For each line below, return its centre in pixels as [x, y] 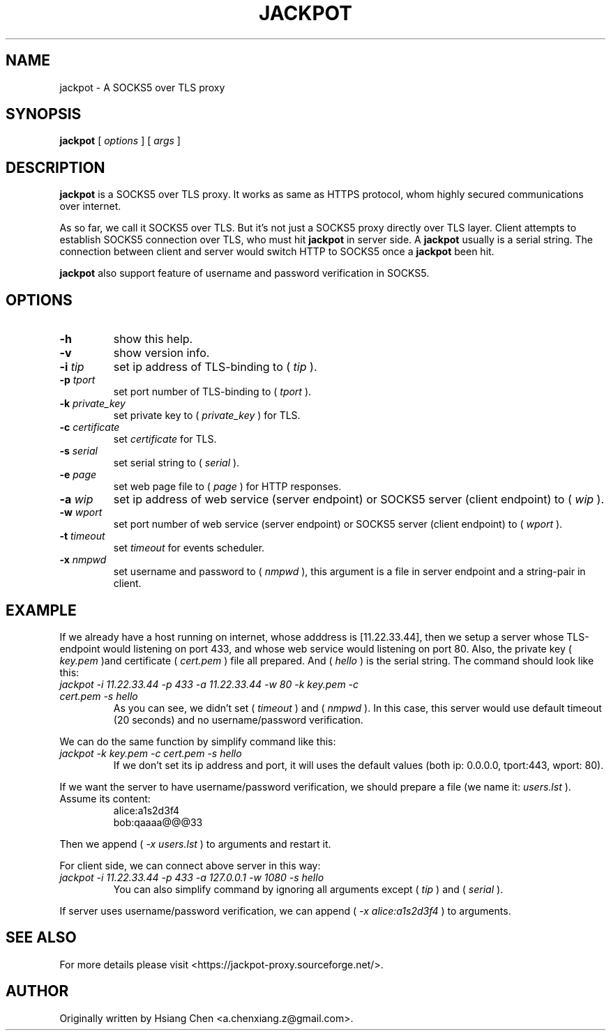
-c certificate [90, 427]
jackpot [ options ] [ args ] [120, 141]
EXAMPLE [41, 610]
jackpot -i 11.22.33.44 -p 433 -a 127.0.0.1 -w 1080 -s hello [192, 877]
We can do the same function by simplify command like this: [198, 741]
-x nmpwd [83, 560]
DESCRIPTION [55, 167]
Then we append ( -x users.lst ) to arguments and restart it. [195, 844]
